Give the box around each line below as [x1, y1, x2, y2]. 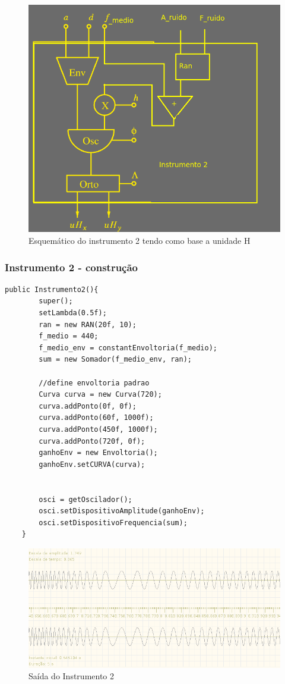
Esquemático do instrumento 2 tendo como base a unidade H [28, 234, 251, 247]
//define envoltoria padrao [39, 378, 150, 387]
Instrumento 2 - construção [5, 259, 138, 274]
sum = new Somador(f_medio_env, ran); [39, 355, 192, 364]
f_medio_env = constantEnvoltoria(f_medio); [39, 343, 217, 352]
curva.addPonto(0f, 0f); [39, 401, 137, 410]
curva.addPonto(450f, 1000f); [39, 425, 158, 434]
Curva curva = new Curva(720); [39, 390, 162, 399]
